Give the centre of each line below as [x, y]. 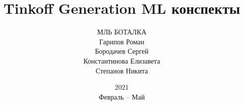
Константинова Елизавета [122, 60]
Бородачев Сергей [122, 51]
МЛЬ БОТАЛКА [122, 32]
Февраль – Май [122, 96]
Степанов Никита [122, 70]
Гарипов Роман [122, 41]
